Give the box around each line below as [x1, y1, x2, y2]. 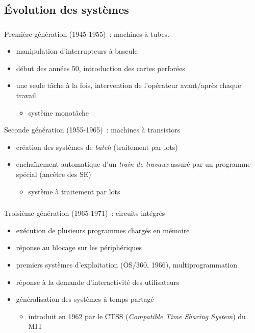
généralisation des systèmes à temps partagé [16, 294, 154, 304]
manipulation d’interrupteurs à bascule [16, 46, 138, 56]
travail [16, 90, 36, 101]
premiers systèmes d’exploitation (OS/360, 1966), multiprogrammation [16, 259, 238, 270]
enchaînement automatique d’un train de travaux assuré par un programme [16, 159, 251, 169]
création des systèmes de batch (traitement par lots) [16, 141, 178, 152]
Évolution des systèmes [4, 2, 129, 17]
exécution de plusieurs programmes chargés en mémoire [16, 225, 190, 235]
